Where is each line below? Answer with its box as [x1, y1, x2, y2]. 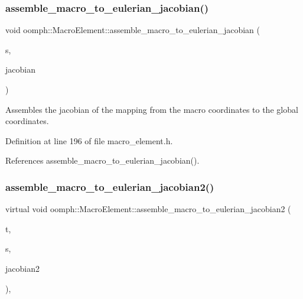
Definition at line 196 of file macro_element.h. [5, 134, 173, 147]
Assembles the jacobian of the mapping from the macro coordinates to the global [5, 103, 298, 115]
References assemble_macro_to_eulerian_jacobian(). [5, 154, 200, 167]
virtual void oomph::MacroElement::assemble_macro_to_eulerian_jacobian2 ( [5, 203, 291, 215]
